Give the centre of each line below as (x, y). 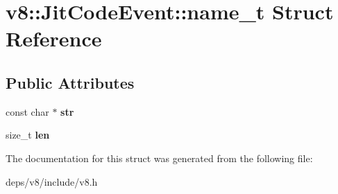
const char (27, 111)
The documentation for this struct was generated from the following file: (159, 158)
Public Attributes (70, 82)
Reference (54, 38)
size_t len (28, 135)
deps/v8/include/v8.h (52, 181)
